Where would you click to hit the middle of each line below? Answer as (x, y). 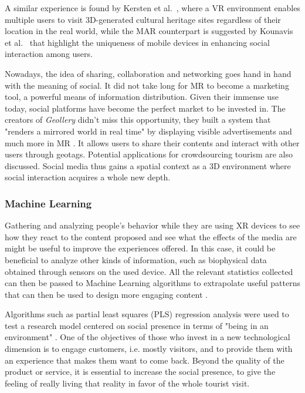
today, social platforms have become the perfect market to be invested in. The (145, 108)
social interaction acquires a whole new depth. (88, 177)
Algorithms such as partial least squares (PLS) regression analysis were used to (147, 314)
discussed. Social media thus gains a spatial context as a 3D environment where (148, 165)
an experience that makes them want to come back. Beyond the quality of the (145, 360)
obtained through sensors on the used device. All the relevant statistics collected (149, 271)
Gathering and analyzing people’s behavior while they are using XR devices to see (152, 225)
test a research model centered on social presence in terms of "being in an (137, 325)
